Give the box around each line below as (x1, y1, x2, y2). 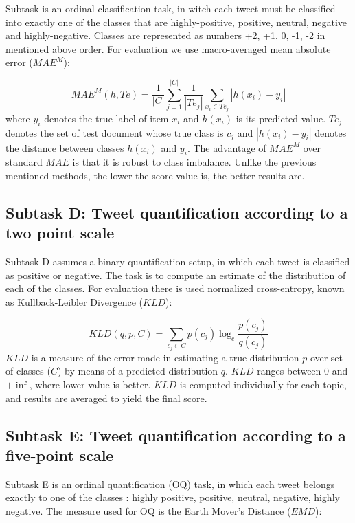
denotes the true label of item (44, 111, 169, 125)
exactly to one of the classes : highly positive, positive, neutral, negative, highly (5, 490, 340, 504)
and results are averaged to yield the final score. (5, 390, 207, 405)
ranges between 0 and (257, 364, 348, 378)
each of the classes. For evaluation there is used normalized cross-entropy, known (5, 281, 345, 296)
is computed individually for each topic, (179, 377, 347, 392)
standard (5, 155, 43, 169)
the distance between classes (5, 140, 124, 155)
